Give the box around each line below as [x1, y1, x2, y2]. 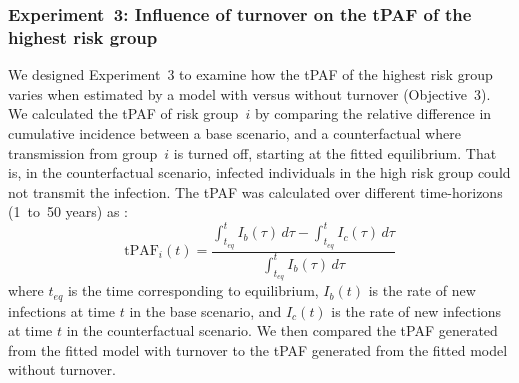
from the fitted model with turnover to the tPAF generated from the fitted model [8, 339, 508, 360]
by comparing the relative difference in [254, 103, 492, 124]
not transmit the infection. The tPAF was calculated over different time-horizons [8, 181, 503, 202]
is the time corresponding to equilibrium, [67, 280, 319, 301]
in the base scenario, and [129, 300, 282, 321]
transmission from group [8, 142, 158, 163]
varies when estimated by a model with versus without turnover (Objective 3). [8, 83, 491, 104]
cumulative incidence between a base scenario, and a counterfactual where [8, 122, 461, 143]
